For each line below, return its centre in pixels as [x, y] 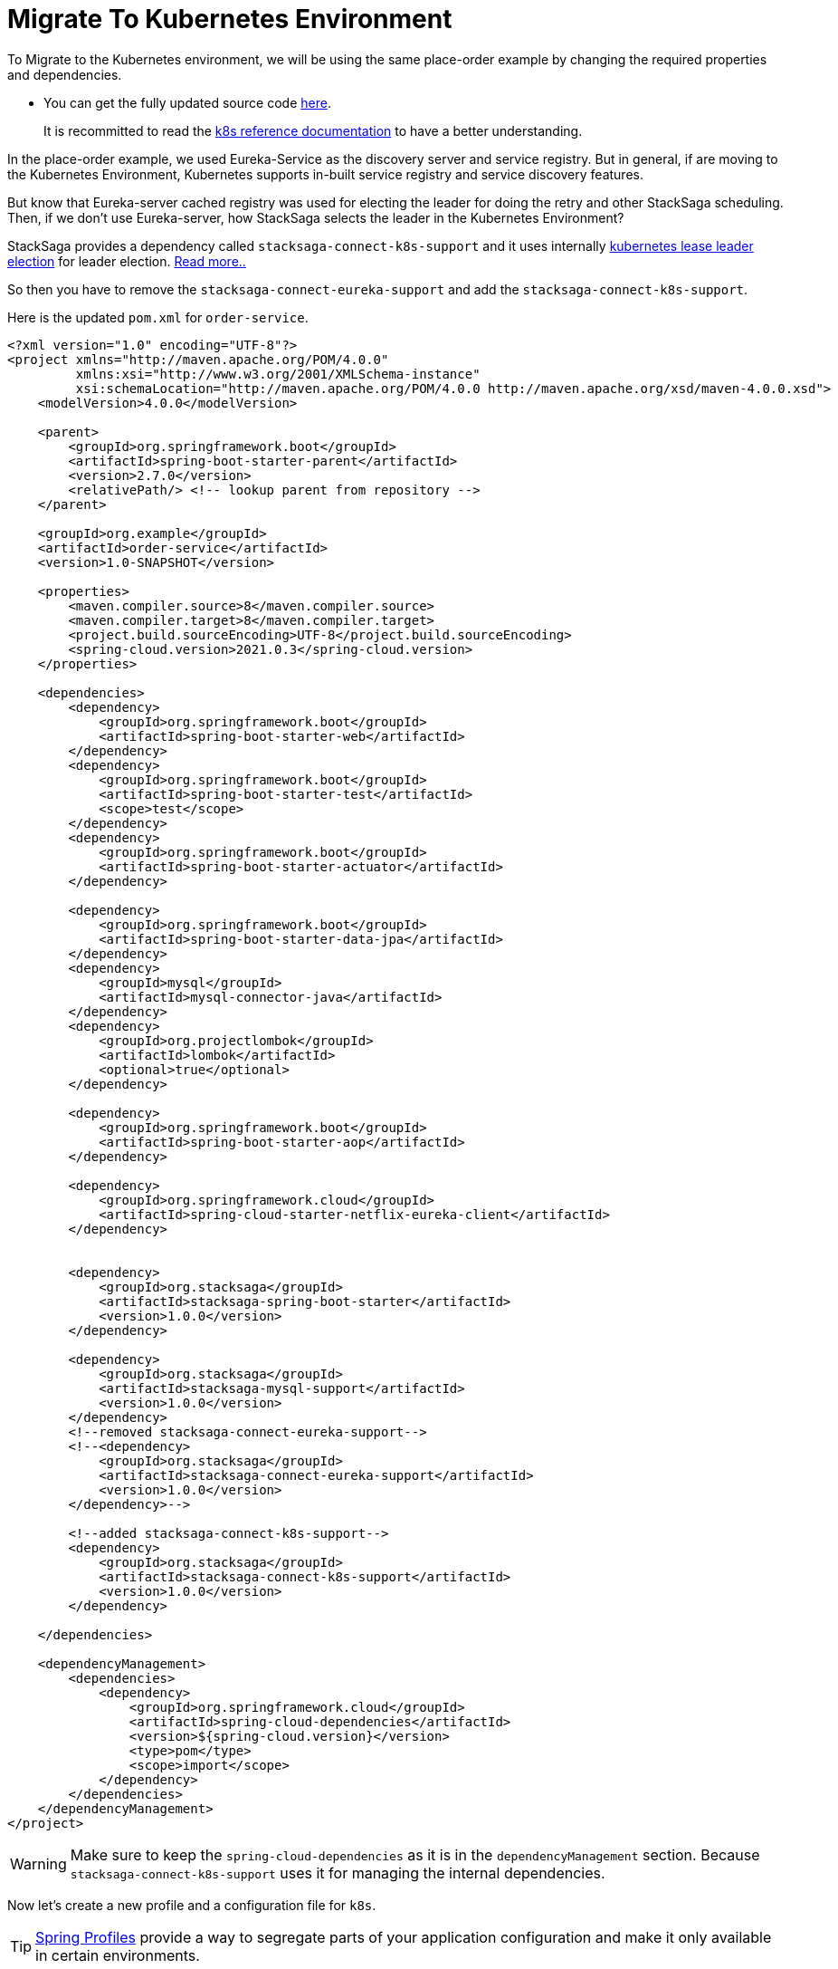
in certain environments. [118, 1955]
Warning [38, 1863]
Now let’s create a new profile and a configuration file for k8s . [192, 1905]
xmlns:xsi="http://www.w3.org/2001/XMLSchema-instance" [278, 374]
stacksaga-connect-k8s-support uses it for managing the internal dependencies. [338, 1873]
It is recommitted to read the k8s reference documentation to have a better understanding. [313, 130]
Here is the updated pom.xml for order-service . [158, 317]
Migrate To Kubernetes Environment [230, 19]
